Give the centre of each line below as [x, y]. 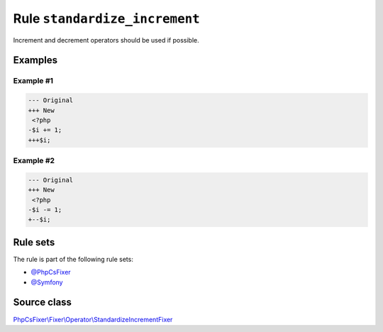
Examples [35, 60]
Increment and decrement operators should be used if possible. [106, 40]
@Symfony [47, 282]
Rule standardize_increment [106, 18]
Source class [43, 303]
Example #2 [34, 161]
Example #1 [33, 81]
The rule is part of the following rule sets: [73, 259]
